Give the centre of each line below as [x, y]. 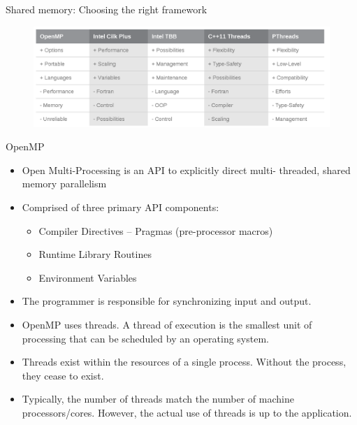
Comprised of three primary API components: [121, 207]
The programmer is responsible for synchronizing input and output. [167, 301]
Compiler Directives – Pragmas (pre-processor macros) [156, 230]
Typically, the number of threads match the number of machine [158, 399]
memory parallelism [64, 183]
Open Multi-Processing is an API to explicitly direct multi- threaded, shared [186, 170]
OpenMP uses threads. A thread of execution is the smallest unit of [167, 325]
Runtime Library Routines [95, 254]
